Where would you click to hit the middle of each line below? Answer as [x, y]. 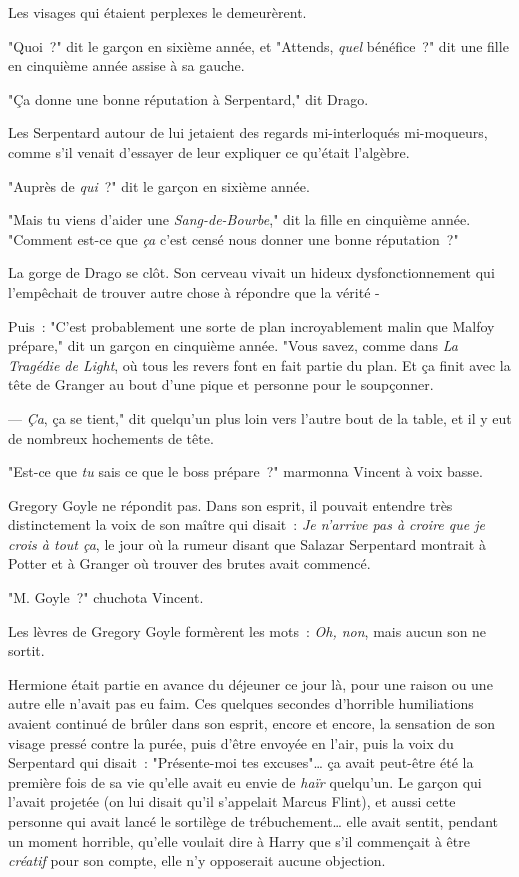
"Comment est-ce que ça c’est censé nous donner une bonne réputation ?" [233, 238]
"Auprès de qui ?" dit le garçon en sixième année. [159, 185]
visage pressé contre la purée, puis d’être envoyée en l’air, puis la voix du [231, 742]
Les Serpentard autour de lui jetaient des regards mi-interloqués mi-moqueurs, [248, 132]
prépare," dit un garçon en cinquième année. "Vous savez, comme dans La [233, 345]
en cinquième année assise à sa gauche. [126, 65]
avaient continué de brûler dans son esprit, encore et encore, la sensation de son [252, 723]
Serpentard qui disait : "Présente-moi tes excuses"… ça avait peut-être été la [241, 762]
